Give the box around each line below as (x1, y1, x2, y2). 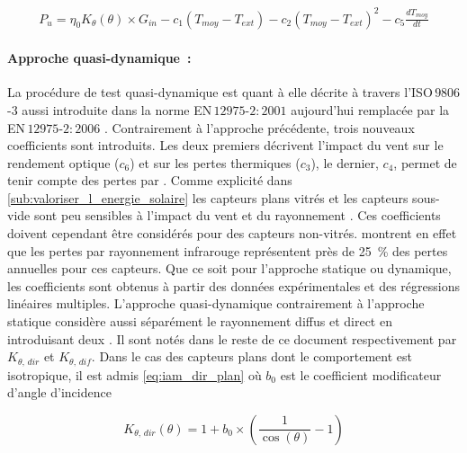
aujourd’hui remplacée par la (291, 100, 450, 119)
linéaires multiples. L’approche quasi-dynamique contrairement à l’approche (7, 294, 425, 313)
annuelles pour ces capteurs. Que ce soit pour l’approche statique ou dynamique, (7, 259, 452, 278)
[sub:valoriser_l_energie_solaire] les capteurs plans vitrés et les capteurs (7, 188, 409, 207)
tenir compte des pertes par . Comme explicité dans (7, 171, 292, 190)
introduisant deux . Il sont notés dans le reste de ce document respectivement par (7, 329, 457, 348)
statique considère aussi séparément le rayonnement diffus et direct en (7, 312, 392, 331)
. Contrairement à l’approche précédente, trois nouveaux (103, 118, 415, 137)
